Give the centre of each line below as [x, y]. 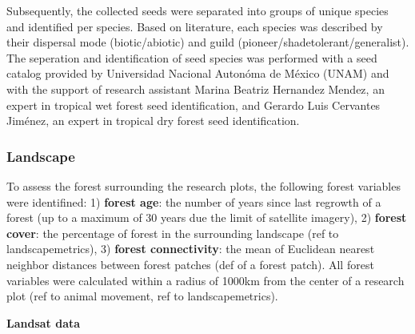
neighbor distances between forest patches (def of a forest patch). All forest [190, 264]
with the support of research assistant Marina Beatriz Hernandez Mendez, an [196, 89]
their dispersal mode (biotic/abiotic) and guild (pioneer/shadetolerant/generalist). [208, 42]
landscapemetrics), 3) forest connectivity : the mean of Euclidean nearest [191, 249]
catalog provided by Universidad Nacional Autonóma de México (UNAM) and [198, 73]
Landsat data [44, 322]
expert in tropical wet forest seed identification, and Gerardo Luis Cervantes [194, 105]
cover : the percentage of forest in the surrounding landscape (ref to [173, 233]
